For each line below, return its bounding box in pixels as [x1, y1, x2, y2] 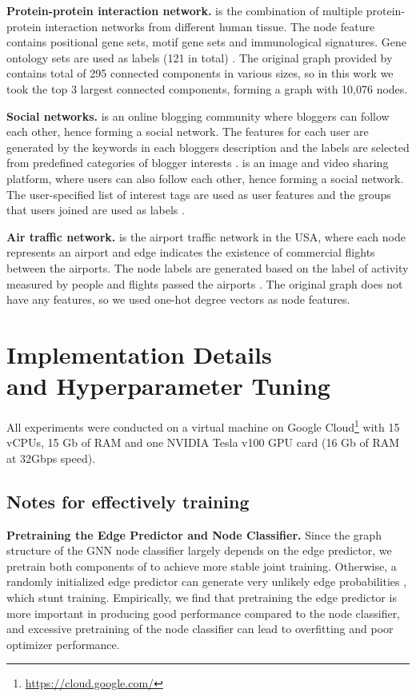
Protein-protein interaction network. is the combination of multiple [6, 2, 363, 18]
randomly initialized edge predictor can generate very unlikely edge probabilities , [6, 573, 407, 590]
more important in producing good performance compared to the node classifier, [6, 604, 401, 621]
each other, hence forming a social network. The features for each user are [6, 123, 369, 140]
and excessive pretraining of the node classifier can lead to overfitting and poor [6, 620, 394, 637]
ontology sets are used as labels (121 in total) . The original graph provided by [6, 49, 393, 66]
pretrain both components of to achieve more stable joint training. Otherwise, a [6, 557, 397, 574]
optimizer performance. [6, 635, 120, 652]
